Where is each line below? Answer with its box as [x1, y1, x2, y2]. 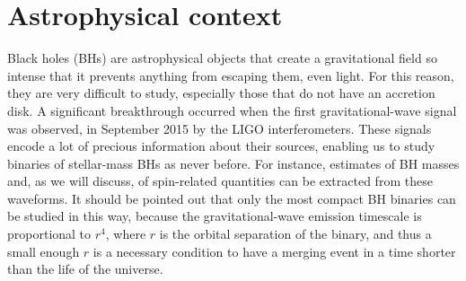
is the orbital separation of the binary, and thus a [159, 224, 432, 243]
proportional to [7, 224, 92, 243]
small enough [7, 241, 80, 260]
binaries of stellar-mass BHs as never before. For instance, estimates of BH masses [7, 154, 460, 172]
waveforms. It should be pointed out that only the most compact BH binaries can [7, 189, 456, 207]
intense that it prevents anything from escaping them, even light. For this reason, [7, 66, 454, 84]
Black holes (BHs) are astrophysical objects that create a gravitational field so [7, 48, 437, 67]
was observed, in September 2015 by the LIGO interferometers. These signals [7, 119, 432, 137]
